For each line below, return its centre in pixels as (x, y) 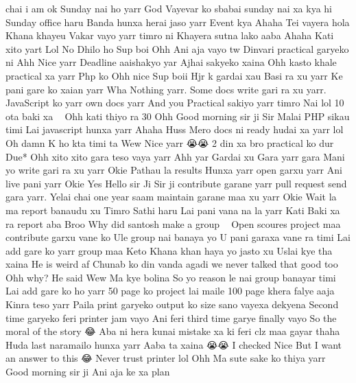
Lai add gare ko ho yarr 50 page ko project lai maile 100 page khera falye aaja (170, 291)
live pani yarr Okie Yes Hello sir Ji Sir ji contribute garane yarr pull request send (176, 183)
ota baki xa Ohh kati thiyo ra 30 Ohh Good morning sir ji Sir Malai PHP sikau (178, 116)
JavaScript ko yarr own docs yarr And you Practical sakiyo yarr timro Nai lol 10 (175, 103)
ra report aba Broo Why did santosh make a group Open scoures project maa (173, 223)
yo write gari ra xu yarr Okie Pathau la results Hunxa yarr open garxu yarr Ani (174, 170)
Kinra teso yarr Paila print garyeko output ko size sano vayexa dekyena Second (172, 304)
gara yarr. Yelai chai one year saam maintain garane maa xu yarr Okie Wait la (171, 197)
